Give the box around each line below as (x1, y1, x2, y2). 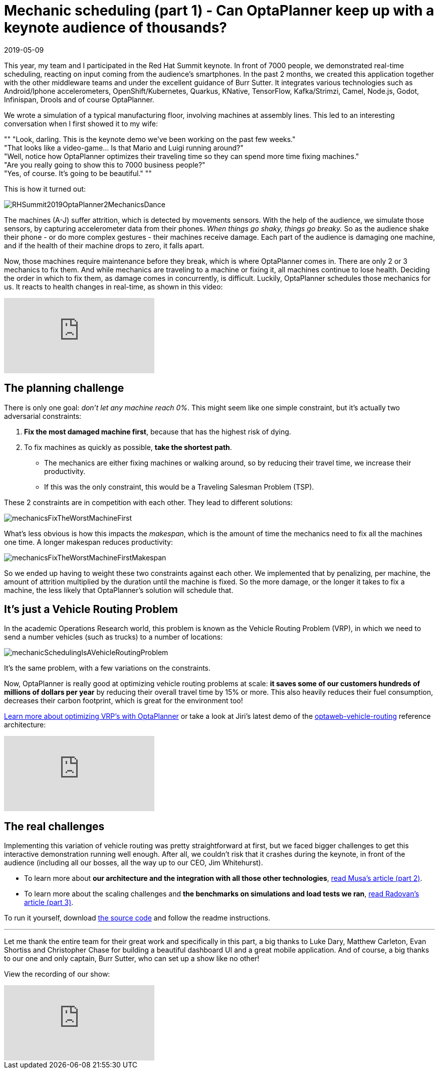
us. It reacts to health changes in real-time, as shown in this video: (4, 282, 223, 291)
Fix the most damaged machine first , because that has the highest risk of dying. (24, 427, 291, 436)
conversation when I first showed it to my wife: (4, 119, 158, 128)
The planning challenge (4, 382, 124, 395)
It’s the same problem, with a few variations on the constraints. (4, 664, 211, 673)
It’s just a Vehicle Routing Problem (4, 603, 178, 616)
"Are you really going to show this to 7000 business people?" (4, 160, 205, 169)
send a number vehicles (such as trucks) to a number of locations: (4, 633, 223, 642)
